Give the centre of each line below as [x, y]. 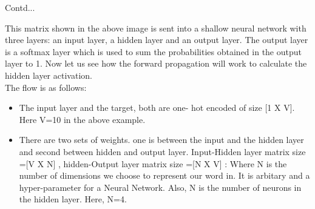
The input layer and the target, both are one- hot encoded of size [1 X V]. [157, 108]
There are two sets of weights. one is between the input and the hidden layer [161, 140]
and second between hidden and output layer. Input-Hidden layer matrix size [162, 151]
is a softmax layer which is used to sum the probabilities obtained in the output [153, 51]
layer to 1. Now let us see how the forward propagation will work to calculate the [156, 63]
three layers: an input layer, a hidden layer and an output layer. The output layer [157, 40]
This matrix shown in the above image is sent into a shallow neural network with [156, 28]
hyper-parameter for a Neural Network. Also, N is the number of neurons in [160, 187]
